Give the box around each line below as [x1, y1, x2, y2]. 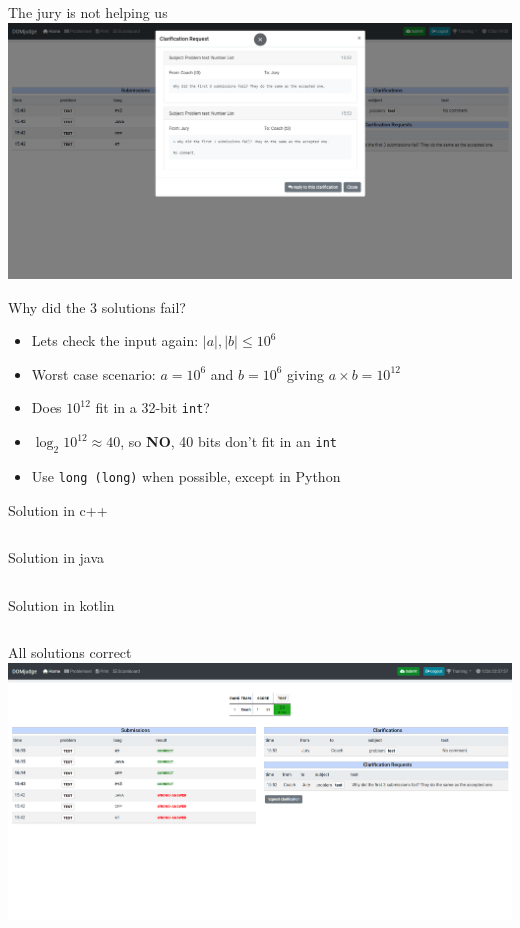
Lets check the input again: [31, 330, 199, 351]
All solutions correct [8, 642, 132, 663]
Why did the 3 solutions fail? [8, 296, 186, 317]
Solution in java [8, 547, 105, 568]
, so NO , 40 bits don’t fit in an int [120, 431, 337, 452]
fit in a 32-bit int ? [95, 397, 210, 418]
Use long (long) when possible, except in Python [31, 465, 341, 486]
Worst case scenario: [31, 363, 156, 384]
